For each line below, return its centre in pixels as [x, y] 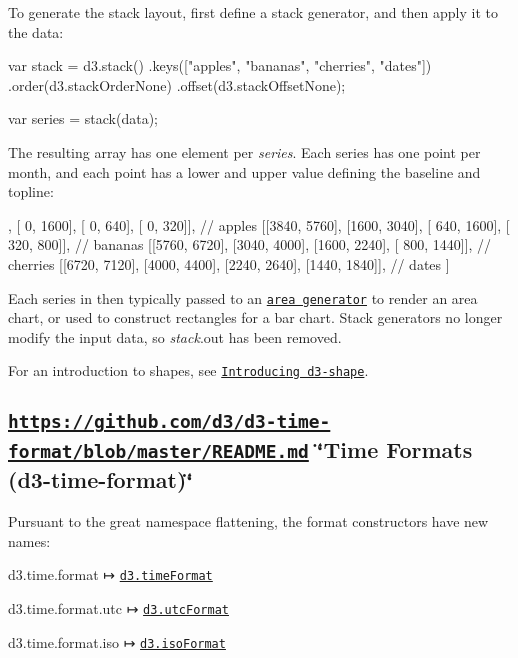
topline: [31, 191]
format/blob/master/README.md [158, 452]
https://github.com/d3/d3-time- [169, 422]
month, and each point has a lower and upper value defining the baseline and [244, 171]
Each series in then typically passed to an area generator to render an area [243, 297]
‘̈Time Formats [394, 449]
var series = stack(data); [83, 118]
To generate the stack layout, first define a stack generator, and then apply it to [253, 12]
